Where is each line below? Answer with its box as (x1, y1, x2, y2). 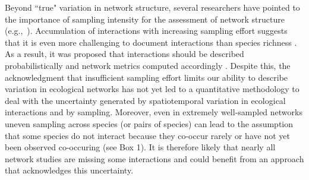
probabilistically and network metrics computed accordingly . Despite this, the (5, 59, 291, 71)
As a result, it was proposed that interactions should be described (5, 48, 244, 60)
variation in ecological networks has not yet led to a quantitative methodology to (5, 83, 299, 95)
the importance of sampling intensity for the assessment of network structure (5, 12, 285, 25)
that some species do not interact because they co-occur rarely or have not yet (5, 129, 290, 141)
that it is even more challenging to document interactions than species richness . (5, 36, 297, 48)
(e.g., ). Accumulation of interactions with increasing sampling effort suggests (5, 24, 288, 37)
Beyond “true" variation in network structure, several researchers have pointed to (5, 1, 300, 13)
